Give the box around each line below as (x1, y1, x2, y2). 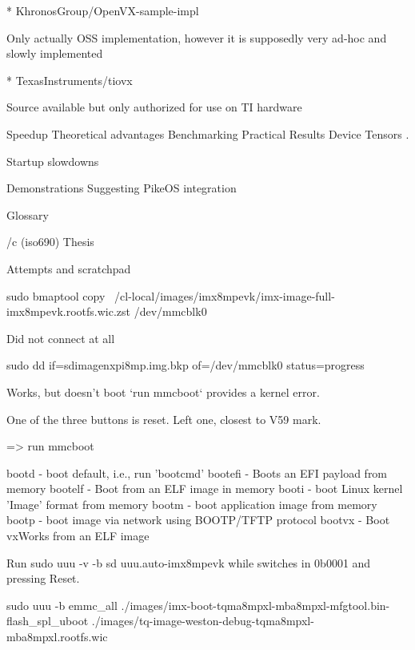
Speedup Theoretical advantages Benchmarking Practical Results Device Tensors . (6, 125, 409, 142)
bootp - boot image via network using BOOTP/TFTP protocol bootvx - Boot (6, 511, 390, 528)
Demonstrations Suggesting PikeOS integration (6, 180, 237, 196)
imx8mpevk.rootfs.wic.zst (6, 303, 130, 320)
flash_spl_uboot (6, 612, 89, 629)
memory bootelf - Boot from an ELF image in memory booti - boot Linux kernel (6, 480, 403, 497)
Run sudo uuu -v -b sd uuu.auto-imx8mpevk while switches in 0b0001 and (6, 554, 371, 571)
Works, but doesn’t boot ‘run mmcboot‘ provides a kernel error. (6, 383, 320, 400)
